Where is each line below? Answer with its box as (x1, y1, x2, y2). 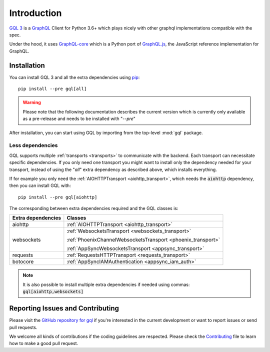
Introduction (9, 7, 62, 18)
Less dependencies (9, 142, 58, 149)
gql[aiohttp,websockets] (22, 289, 83, 294)
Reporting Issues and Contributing (9, 304, 119, 312)
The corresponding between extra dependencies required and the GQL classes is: (9, 205, 178, 211)
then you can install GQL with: (9, 182, 71, 188)
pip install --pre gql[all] (18, 86, 87, 92)
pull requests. (9, 324, 37, 330)
